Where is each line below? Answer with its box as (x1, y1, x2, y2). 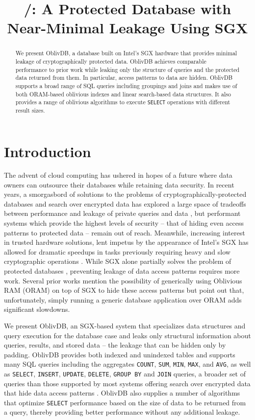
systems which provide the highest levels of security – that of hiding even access (4, 218, 244, 228)
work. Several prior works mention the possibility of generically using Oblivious (4, 275, 242, 285)
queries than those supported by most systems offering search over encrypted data (4, 378, 251, 388)
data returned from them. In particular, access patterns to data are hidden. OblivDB (15, 73, 233, 82)
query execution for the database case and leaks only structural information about (4, 330, 251, 340)
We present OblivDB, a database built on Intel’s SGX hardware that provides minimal (15, 49, 237, 57)
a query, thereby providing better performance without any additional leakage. (4, 407, 240, 417)
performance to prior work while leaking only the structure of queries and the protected (15, 65, 240, 73)
